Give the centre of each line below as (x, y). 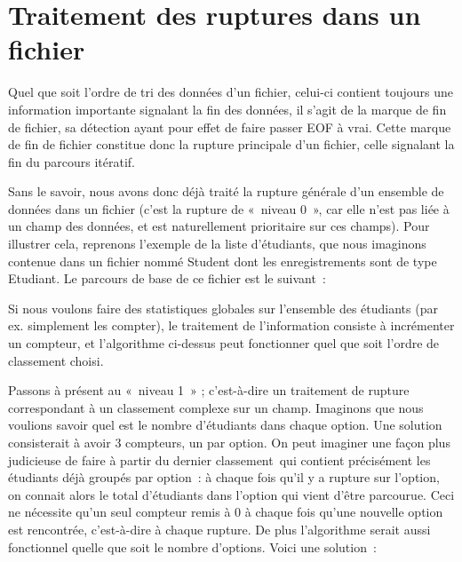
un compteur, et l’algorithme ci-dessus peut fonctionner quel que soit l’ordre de (224, 343)
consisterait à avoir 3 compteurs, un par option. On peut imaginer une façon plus (229, 442)
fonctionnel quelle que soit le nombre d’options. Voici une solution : (192, 546)
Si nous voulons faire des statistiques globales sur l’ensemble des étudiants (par (223, 308)
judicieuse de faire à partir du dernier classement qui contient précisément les (219, 459)
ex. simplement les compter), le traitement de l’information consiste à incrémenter (231, 325)
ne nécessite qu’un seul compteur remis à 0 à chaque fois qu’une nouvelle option (226, 512)
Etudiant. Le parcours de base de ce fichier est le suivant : (167, 278)
